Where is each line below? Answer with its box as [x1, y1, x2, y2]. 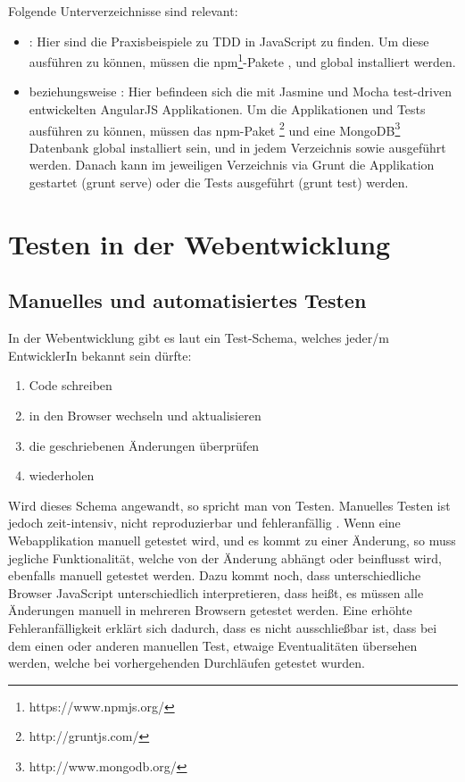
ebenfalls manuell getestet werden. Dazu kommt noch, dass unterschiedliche [8, 566, 421, 585]
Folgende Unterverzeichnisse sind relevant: [8, 2, 238, 20]
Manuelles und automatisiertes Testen [8, 287, 367, 314]
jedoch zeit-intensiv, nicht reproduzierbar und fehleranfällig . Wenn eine [8, 513, 401, 532]
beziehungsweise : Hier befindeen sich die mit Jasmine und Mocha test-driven [29, 82, 452, 101]
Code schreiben [29, 376, 112, 395]
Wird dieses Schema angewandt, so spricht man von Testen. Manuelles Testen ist [8, 495, 451, 514]
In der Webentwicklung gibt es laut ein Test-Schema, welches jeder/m [8, 329, 389, 347]
